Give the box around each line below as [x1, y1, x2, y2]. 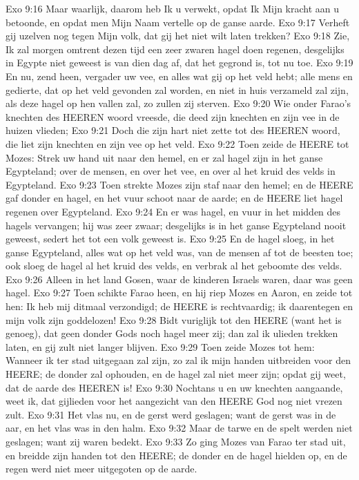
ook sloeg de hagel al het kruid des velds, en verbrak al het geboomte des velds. [6, 258, 342, 273]
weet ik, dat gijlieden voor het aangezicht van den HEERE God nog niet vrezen [6, 394, 342, 408]
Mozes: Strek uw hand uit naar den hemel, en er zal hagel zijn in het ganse [6, 150, 323, 164]
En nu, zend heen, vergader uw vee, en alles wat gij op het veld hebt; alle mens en [6, 68, 353, 83]
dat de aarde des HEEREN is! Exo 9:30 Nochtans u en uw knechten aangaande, [6, 380, 343, 394]
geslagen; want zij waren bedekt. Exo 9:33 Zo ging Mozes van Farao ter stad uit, [6, 434, 346, 448]
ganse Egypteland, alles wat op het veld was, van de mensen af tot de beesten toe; [6, 244, 353, 259]
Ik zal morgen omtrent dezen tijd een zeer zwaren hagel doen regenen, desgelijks [6, 41, 345, 56]
